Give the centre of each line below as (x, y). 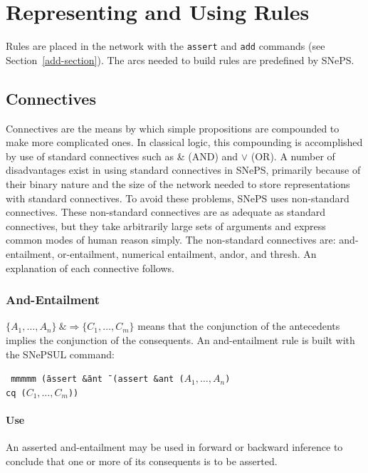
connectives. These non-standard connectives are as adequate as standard (166, 212)
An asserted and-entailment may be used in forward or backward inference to (174, 447)
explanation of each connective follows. (90, 267)
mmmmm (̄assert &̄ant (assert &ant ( (98, 379)
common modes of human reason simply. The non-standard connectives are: (171, 240)
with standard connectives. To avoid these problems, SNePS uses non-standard (178, 198)
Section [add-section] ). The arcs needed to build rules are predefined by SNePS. (180, 59)
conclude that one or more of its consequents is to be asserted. (142, 461)
